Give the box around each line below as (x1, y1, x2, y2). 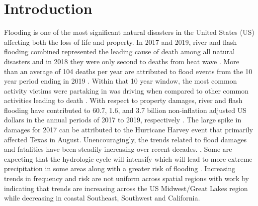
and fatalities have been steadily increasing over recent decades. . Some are (4, 144, 232, 154)
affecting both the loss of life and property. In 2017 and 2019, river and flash (4, 36, 237, 47)
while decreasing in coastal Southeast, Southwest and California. (4, 193, 200, 203)
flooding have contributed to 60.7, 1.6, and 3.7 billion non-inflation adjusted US (4, 104, 247, 115)
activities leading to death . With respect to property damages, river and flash (4, 95, 243, 105)
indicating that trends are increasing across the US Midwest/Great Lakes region (4, 183, 248, 193)
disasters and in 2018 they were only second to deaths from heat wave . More (4, 56, 240, 66)
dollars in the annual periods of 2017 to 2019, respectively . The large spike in (4, 114, 242, 125)
